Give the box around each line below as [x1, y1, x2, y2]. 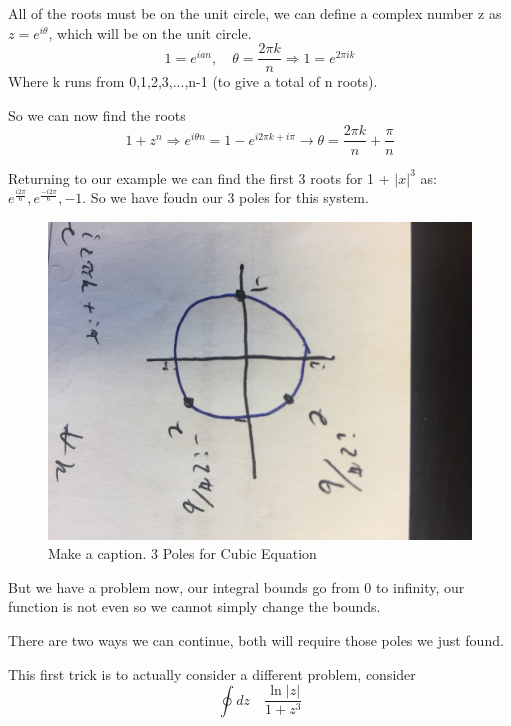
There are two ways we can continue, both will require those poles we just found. [8, 630, 504, 651]
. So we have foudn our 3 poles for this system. [82, 187, 369, 208]
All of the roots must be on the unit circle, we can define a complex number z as [8, 3, 502, 23]
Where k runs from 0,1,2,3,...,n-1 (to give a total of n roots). [8, 71, 378, 92]
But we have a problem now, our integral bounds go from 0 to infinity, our [8, 576, 465, 597]
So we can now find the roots [8, 104, 186, 125]
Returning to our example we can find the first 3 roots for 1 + [8, 167, 390, 188]
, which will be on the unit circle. [48, 22, 252, 43]
